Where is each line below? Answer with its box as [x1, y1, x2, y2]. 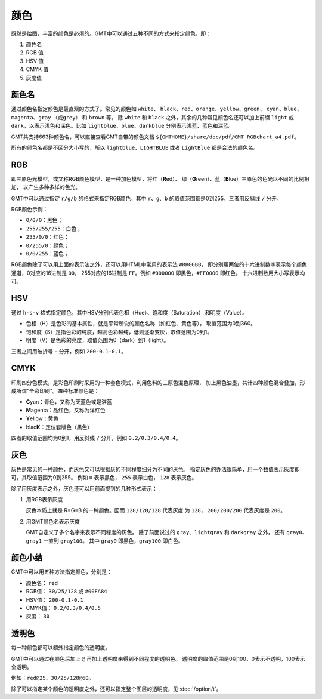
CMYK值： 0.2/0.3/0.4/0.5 [26, 605, 101, 611]
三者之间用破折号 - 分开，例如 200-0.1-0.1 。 [11, 347, 126, 355]
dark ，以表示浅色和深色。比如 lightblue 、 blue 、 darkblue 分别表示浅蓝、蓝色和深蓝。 [11, 122, 234, 130]
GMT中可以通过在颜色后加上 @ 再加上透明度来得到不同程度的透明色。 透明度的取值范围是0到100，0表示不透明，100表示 [11, 655, 305, 662]
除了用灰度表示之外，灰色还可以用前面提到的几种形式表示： [11, 485, 157, 492]
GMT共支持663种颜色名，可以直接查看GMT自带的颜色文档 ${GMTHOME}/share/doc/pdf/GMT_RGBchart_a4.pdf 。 [11, 133, 300, 140]
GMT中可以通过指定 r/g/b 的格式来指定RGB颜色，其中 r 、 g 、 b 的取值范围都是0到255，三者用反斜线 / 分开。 [11, 195, 283, 202]
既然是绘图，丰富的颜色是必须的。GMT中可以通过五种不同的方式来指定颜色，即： [11, 30, 212, 37]
